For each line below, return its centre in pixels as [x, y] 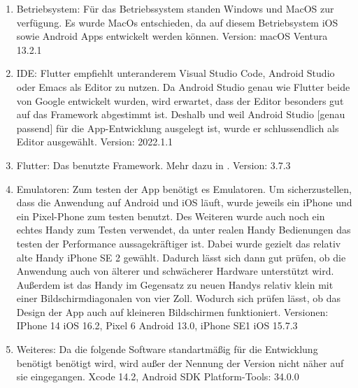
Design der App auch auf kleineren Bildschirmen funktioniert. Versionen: [172, 311]
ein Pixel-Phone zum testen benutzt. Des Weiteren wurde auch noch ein [171, 216]
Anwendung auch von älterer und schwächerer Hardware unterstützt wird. [175, 271]
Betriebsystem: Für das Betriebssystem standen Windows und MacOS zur [175, 8]
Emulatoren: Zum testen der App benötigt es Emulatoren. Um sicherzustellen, [184, 188]
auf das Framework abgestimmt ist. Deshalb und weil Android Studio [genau [181, 114]
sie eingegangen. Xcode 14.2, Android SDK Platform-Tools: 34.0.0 [158, 376]
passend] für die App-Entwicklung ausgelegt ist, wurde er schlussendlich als [178, 128]
